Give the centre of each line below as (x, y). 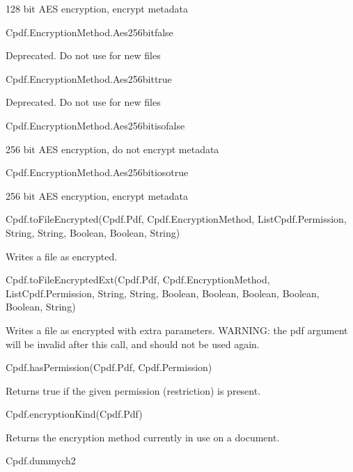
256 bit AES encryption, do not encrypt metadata (112, 149)
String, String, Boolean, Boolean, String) (93, 232)
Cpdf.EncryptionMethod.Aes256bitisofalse (95, 125)
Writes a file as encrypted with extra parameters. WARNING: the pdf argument (177, 330)
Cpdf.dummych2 (41, 461)
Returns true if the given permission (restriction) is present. (133, 390)
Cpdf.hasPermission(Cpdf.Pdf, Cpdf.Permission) (109, 367)
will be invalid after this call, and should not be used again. (133, 344)
